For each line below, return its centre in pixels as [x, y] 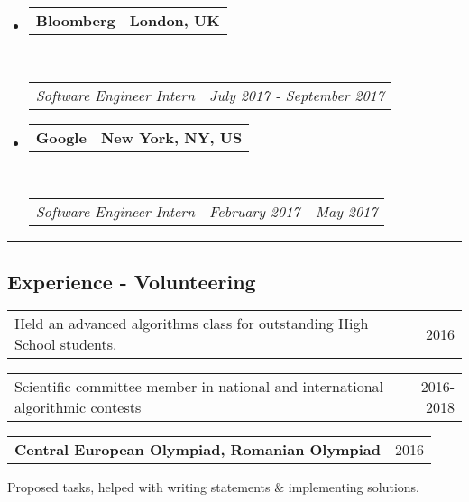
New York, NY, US [171, 137]
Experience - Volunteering [132, 281]
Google [61, 137]
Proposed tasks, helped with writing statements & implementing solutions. [213, 487]
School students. [66, 344]
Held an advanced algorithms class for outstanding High [192, 324]
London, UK [175, 20]
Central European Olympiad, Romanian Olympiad [198, 450]
